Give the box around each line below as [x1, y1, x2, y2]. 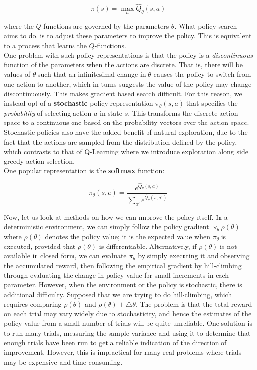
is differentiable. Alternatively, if [99, 241, 197, 251]
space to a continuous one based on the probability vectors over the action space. [4, 117, 249, 127]
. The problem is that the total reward [135, 299, 252, 309]
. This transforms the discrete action [128, 107, 238, 118]
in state [99, 107, 122, 118]
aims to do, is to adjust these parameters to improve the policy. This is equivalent [4, 31, 252, 41]
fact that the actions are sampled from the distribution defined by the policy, [4, 136, 237, 147]
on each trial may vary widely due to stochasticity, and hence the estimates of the [4, 308, 252, 318]
